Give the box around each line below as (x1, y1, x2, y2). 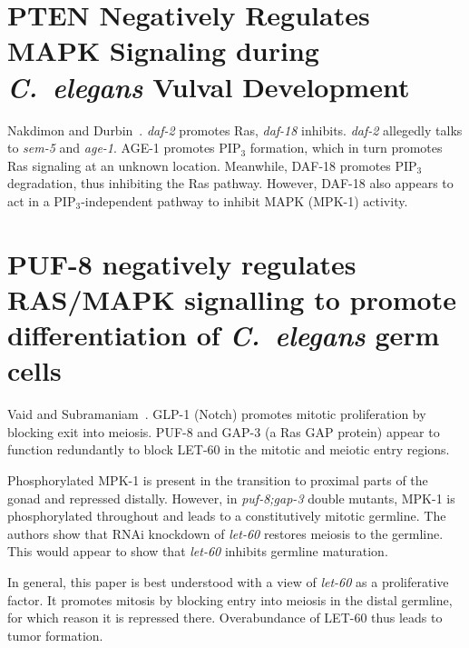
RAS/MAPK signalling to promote (7, 280, 456, 317)
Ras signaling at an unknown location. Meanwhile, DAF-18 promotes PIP (7, 155, 417, 174)
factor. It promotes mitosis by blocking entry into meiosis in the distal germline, (7, 590, 453, 609)
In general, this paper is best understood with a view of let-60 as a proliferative (7, 572, 449, 591)
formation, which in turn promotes (249, 138, 443, 157)
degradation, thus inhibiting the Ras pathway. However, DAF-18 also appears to (7, 174, 454, 193)
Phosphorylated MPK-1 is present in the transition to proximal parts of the (7, 470, 428, 489)
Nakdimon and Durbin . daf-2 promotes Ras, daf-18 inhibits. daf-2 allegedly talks (7, 120, 463, 139)
